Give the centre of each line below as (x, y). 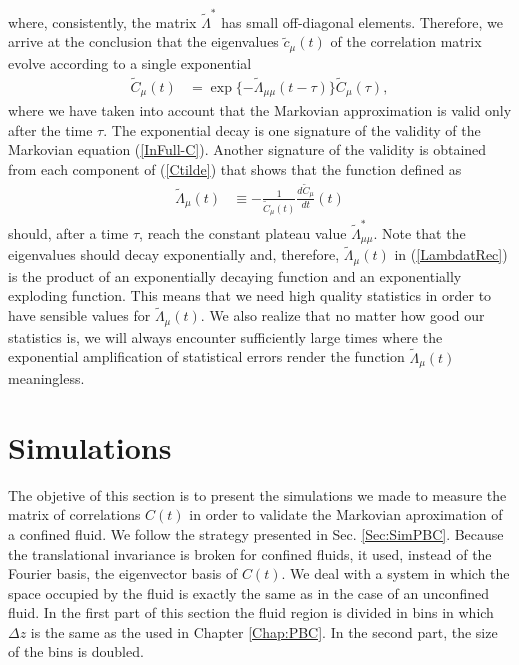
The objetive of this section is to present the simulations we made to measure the (257, 494)
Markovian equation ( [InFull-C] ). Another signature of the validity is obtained (247, 149)
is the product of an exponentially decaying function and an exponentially (235, 275)
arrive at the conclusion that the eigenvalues (143, 41)
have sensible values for (79, 315)
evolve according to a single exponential (130, 62)
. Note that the (419, 232)
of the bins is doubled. (76, 651)
